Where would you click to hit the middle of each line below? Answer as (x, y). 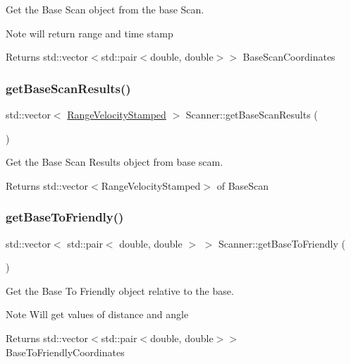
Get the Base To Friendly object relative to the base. (120, 290)
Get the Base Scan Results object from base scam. (115, 162)
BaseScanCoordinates (289, 57)
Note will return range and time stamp (90, 33)
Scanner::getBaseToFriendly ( (282, 243)
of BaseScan (243, 185)
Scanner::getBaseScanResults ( (252, 114)
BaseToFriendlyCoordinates (65, 352)
